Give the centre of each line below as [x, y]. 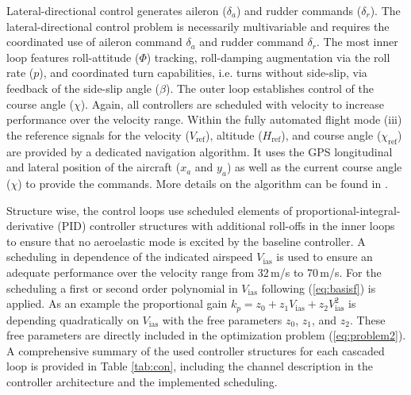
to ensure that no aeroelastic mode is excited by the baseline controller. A [186, 241]
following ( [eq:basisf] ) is [319, 288]
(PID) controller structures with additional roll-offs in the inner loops [226, 226]
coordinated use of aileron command [94, 42]
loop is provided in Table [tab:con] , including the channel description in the [190, 366]
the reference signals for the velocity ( [98, 134]
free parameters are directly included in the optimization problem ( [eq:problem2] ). [206, 335]
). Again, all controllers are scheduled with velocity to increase [232, 104]
